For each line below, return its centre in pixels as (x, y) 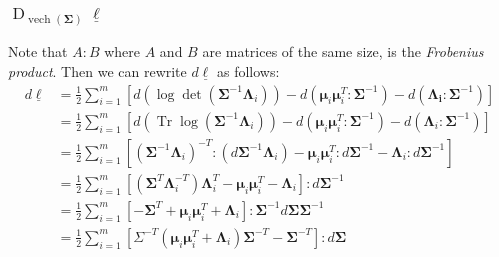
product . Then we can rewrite (97, 71)
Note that (38, 51)
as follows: (248, 71)
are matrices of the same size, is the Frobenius (343, 51)
